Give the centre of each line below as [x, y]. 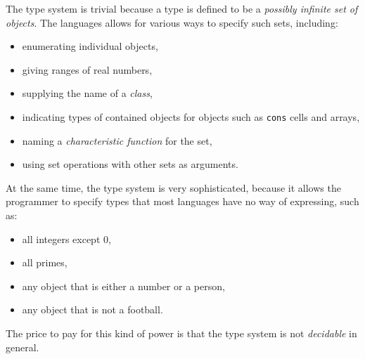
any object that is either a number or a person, [123, 286]
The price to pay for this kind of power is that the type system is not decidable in [181, 333]
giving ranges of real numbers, [87, 69]
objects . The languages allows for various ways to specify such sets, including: [172, 22]
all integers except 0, [66, 239]
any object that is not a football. [92, 309]
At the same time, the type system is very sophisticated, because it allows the [173, 187]
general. [23, 347]
